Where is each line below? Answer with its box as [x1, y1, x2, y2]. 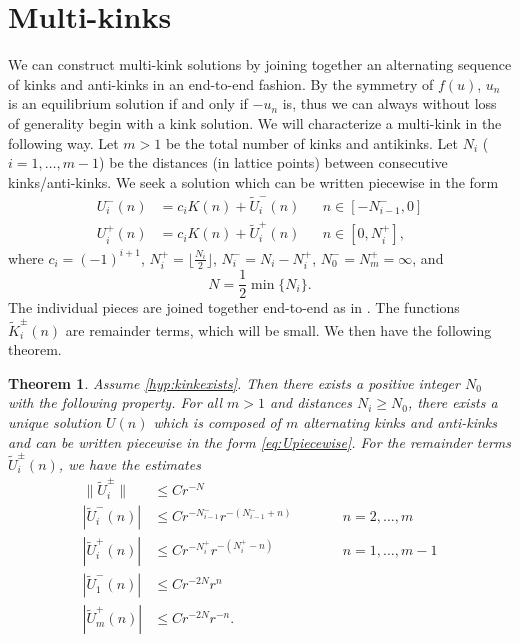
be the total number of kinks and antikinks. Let [165, 132, 459, 153]
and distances [269, 392, 352, 413]
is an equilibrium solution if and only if [8, 93, 248, 114]
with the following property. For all [8, 392, 223, 413]
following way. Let [8, 132, 119, 153]
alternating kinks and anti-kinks [303, 411, 497, 432]
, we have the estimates [58, 453, 201, 474]
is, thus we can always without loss [282, 93, 497, 114]
